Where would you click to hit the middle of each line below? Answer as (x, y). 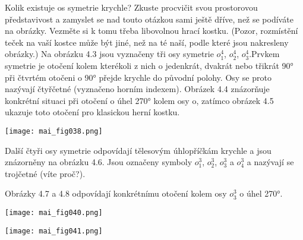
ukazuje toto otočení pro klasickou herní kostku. (92, 112)
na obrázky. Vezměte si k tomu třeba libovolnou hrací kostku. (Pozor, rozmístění (151, 31)
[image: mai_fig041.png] (54, 231)
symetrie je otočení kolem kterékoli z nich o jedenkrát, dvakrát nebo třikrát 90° (149, 65)
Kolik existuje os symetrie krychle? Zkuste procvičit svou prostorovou (131, 7)
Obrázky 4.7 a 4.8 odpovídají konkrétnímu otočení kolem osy (116, 193)
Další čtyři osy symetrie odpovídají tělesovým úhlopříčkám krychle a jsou (138, 150)
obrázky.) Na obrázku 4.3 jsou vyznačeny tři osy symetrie (109, 54)
